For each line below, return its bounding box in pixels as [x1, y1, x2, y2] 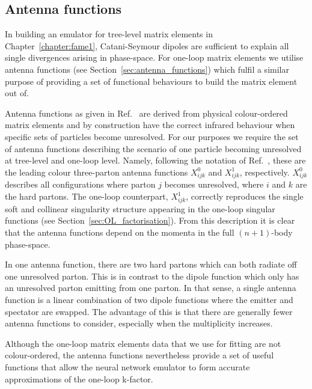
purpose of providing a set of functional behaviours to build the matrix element [5, 75, 298, 87]
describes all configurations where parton [5, 178, 156, 191]
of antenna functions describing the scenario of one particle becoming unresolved [5, 142, 302, 155]
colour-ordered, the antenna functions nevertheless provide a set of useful [5, 349, 274, 361]
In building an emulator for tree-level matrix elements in [5, 28, 213, 40]
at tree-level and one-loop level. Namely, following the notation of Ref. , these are [5, 154, 306, 167]
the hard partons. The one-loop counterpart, [5, 190, 168, 203]
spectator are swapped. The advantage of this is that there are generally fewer [5, 305, 293, 317]
